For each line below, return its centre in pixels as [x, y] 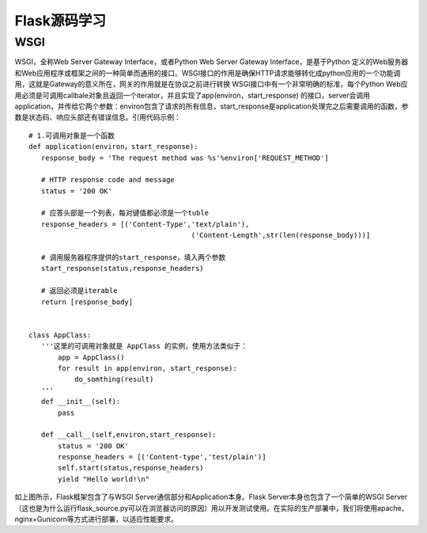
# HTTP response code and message [108, 180]
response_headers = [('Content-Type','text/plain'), [145, 224]
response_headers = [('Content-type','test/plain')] [162, 457]
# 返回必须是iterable [79, 291]
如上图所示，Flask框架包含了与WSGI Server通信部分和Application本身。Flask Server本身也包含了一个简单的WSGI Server [211, 497]
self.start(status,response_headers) [131, 468]
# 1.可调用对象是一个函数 [72, 135]
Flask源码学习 [60, 21]
